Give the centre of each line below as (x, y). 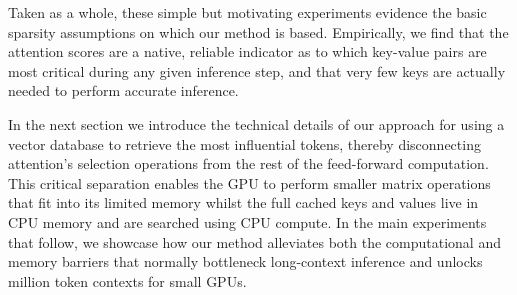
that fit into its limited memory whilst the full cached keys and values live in (243, 202)
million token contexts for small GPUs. (127, 280)
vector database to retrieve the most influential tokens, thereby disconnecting (244, 143)
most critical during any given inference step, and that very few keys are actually (257, 70)
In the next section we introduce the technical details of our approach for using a (256, 123)
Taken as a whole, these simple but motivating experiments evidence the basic (247, 12)
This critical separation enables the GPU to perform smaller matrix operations (249, 182)
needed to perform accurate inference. (123, 90)
